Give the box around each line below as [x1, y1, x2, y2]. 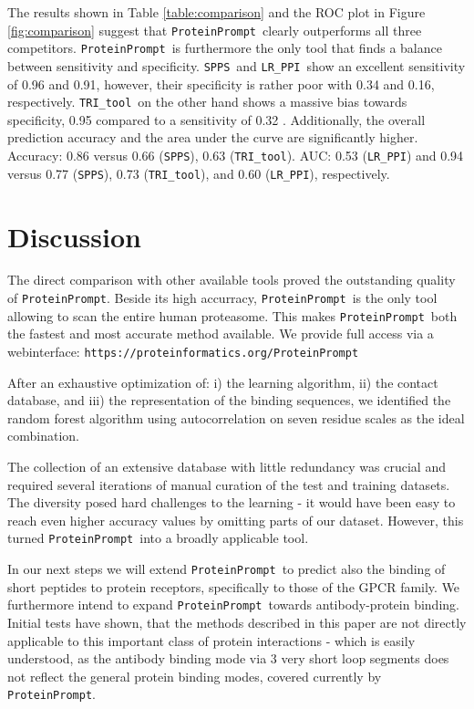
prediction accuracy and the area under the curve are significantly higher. [7, 128, 418, 147]
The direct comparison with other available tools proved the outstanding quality [7, 270, 456, 289]
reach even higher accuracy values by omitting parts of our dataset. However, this [7, 510, 464, 529]
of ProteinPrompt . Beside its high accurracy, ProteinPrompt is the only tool [7, 288, 438, 308]
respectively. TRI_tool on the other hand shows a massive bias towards [7, 92, 407, 111]
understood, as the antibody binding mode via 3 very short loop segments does [7, 649, 449, 668]
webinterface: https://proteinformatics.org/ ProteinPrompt [7, 341, 359, 360]
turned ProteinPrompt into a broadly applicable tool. [7, 528, 309, 547]
